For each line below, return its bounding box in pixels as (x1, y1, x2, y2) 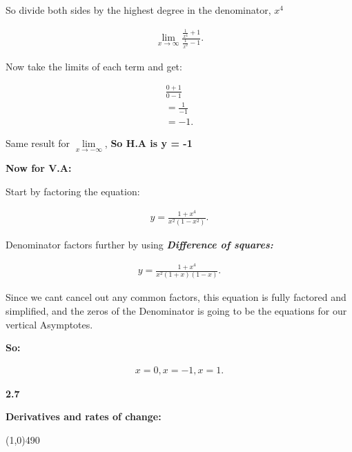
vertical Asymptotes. (6, 317, 93, 331)
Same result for (6, 135, 70, 150)
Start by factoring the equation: (6, 184, 140, 198)
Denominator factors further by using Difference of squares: (6, 237, 273, 251)
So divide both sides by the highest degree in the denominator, (6, 3, 271, 17)
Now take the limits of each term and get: (6, 59, 182, 73)
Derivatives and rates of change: (6, 409, 162, 424)
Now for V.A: (6, 161, 72, 175)
